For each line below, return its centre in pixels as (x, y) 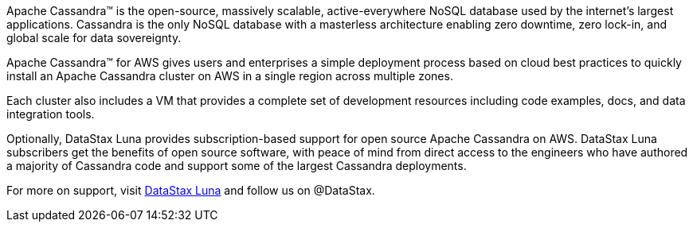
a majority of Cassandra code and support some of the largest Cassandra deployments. (237, 166)
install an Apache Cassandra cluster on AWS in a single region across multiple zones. (230, 76)
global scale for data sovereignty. (94, 38)
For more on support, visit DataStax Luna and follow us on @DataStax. (191, 190)
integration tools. (51, 114)
